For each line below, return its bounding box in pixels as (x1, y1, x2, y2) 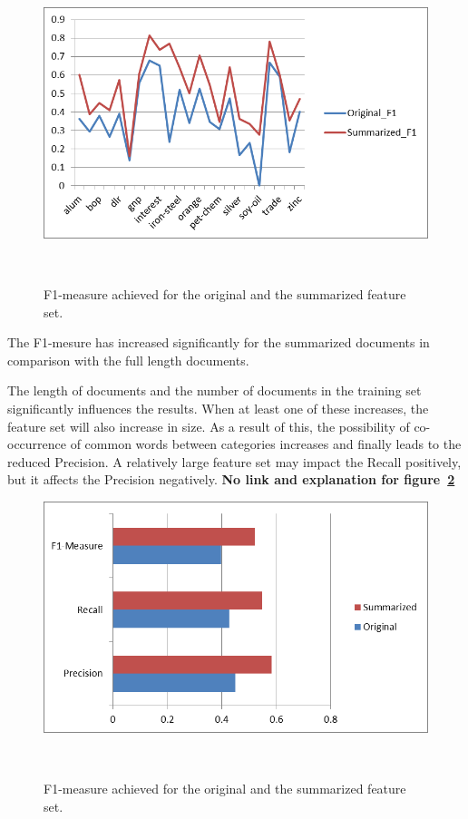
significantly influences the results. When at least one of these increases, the (7, 399, 429, 417)
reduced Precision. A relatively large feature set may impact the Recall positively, (7, 452, 462, 471)
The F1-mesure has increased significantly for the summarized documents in (7, 333, 430, 352)
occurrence (7, 434, 67, 453)
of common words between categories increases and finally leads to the (70, 434, 462, 453)
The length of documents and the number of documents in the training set (7, 381, 422, 400)
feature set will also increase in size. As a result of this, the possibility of (7, 416, 410, 435)
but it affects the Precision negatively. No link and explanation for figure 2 (7, 470, 455, 489)
